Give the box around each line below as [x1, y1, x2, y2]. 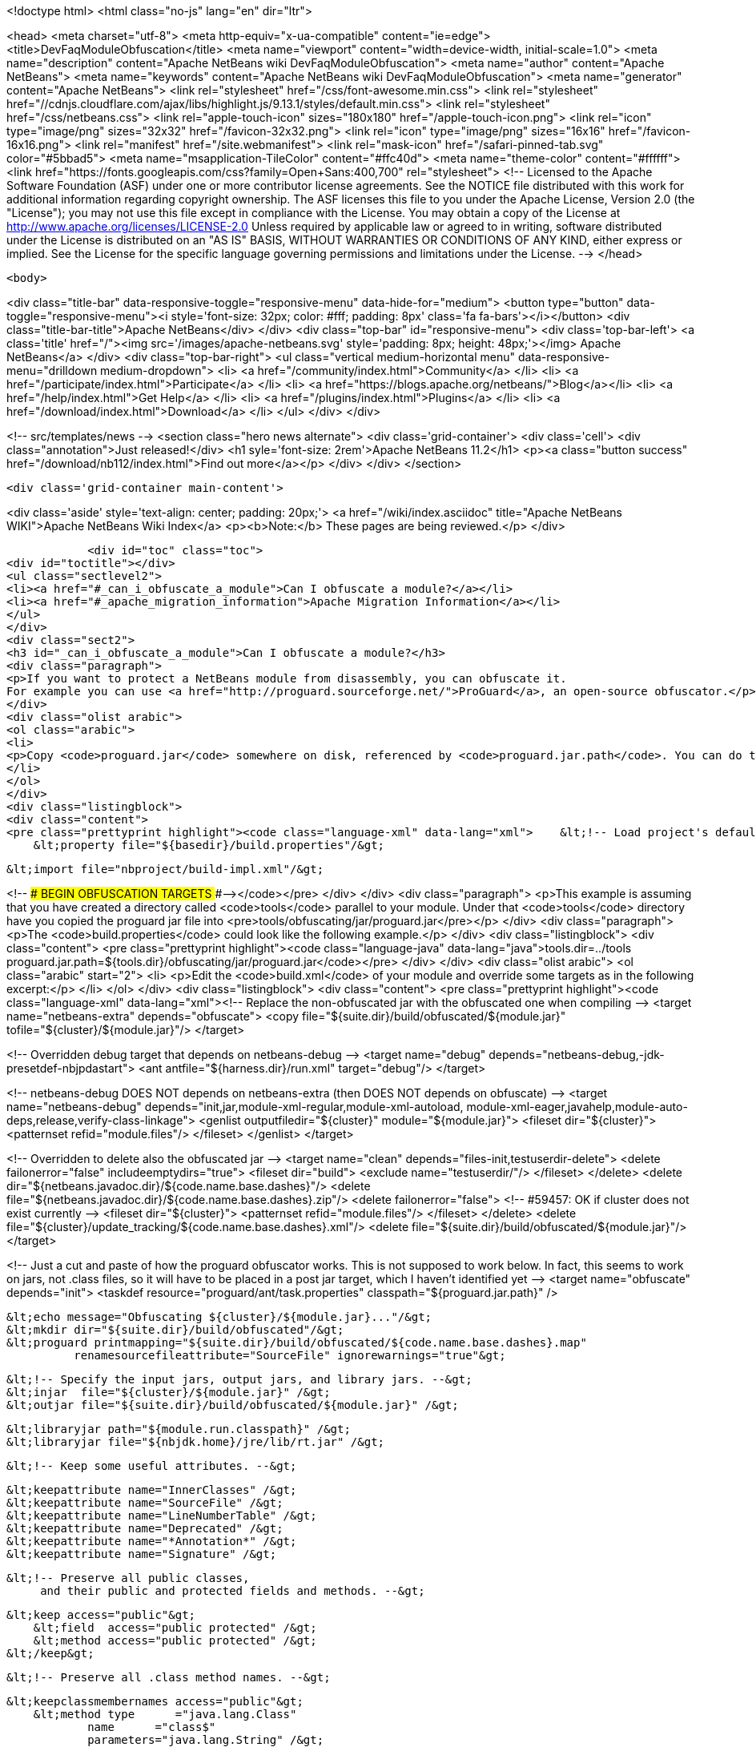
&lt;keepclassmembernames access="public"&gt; [6, 1695, 304, 1708]
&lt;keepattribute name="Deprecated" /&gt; [6, 1522, 283, 1535]
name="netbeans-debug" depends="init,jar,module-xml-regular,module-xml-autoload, [6, 1100, 464, 1113]
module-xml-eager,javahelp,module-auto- [466, 1100, 688, 1113]
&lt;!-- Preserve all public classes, [6, 1572, 250, 1584]
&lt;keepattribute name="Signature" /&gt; [6, 1548, 277, 1560]
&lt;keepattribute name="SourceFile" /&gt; [6, 1496, 283, 1509]
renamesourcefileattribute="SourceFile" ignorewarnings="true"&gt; [74, 1349, 506, 1362]
